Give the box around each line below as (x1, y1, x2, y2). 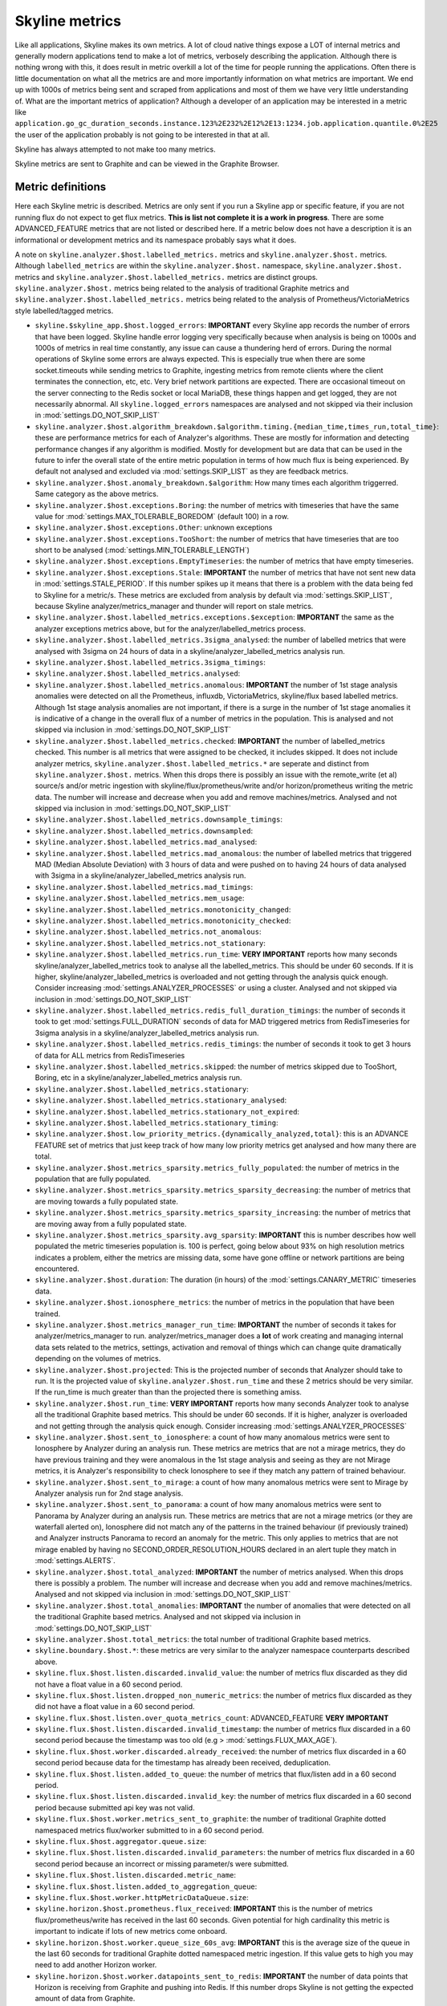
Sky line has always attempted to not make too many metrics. (14, 144, 216, 154)
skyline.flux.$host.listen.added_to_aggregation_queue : (35, 1882, 258, 1891)
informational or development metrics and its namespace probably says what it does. (14, 235, 297, 245)
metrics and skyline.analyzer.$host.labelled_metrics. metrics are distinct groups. (14, 272, 319, 282)
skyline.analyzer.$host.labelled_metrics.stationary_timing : (35, 1118, 278, 1127)
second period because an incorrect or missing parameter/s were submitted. (35, 1858, 289, 1869)
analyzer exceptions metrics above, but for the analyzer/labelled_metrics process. (35, 623, 307, 633)
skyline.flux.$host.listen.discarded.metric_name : (35, 1870, 237, 1880)
